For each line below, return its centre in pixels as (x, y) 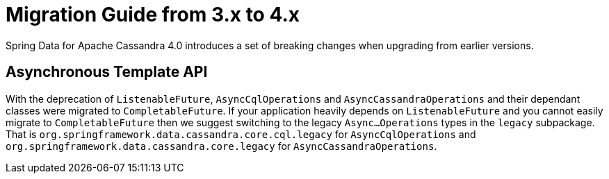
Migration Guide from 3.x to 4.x (153, 15)
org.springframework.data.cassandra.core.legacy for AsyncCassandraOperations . (221, 146)
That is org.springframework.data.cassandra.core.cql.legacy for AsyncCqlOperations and (241, 134)
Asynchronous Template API (107, 72)
